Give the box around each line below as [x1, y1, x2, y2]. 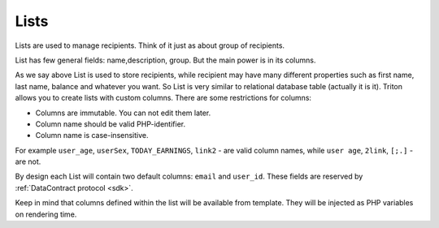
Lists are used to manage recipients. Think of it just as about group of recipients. [15, 41, 285, 50]
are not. [15, 157, 41, 166]
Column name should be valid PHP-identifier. [35, 118, 186, 129]
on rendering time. [15, 209, 77, 219]
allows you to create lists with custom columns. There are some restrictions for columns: [15, 93, 312, 103]
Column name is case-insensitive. [35, 131, 149, 140]
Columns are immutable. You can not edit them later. [35, 108, 211, 118]
